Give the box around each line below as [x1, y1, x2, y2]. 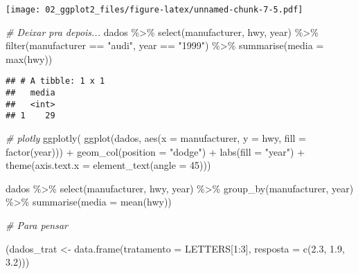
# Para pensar [6, 218, 69, 232]
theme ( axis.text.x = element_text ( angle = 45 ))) [6, 158, 211, 172]
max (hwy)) [6, 51, 53, 66]
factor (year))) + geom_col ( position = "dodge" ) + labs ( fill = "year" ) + [6, 144, 305, 158]
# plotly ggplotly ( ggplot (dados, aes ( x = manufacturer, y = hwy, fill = [6, 131, 306, 145]
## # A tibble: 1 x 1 [6, 76, 105, 86]
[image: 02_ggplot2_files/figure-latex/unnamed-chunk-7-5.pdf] [6, 5, 303, 15]
